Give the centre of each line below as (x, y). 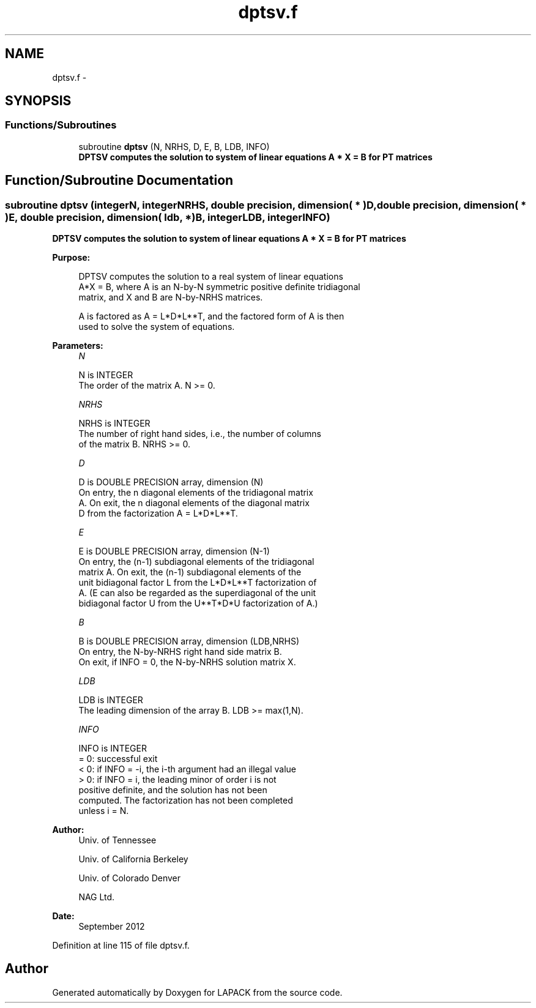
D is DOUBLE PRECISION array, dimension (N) (171, 482)
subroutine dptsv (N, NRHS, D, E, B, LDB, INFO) (174, 146)
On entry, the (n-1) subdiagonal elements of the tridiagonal (196, 562)
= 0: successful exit (118, 759)
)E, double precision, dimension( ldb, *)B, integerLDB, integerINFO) (168, 217)
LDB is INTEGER (111, 700)
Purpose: (71, 258)
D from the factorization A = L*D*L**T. (158, 513)
